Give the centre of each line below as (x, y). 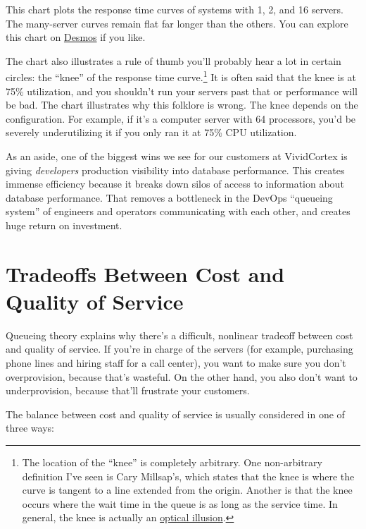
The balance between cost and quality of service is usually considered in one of (175, 414)
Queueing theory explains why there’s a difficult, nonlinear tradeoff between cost (179, 335)
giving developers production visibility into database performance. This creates (175, 170)
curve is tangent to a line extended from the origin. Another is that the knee (187, 490)
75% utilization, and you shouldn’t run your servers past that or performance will (182, 91)
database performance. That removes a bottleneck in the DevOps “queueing (169, 197)
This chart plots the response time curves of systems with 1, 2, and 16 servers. (175, 9)
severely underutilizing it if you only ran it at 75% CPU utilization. (151, 132)
